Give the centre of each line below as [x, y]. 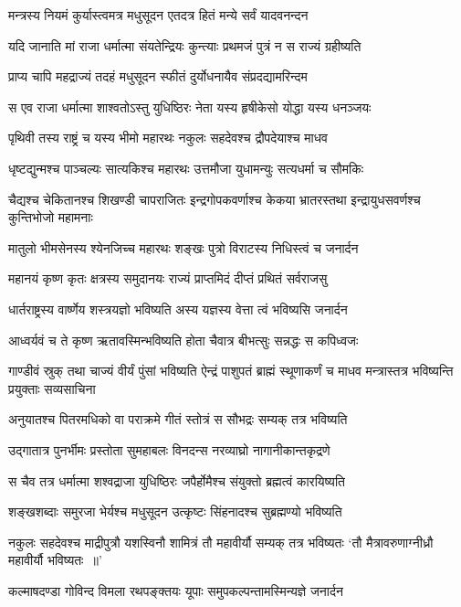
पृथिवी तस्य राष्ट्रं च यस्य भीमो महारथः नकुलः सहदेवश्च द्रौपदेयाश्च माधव [168, 138]
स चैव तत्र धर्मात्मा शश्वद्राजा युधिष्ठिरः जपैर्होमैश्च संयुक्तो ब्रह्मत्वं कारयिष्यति [177, 480]
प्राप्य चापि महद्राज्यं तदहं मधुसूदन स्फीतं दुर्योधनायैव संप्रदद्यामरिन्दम [158, 76]
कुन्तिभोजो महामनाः [51, 217]
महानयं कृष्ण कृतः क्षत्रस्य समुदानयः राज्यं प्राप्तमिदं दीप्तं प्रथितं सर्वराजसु [168, 278]
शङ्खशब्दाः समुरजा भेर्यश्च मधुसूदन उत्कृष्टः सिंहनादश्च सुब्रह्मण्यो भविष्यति [175, 511]
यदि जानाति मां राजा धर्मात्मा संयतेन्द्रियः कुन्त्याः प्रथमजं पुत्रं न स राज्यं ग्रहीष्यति [185, 45]
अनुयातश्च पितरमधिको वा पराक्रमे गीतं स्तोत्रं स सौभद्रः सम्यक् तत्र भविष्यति [178, 419]
